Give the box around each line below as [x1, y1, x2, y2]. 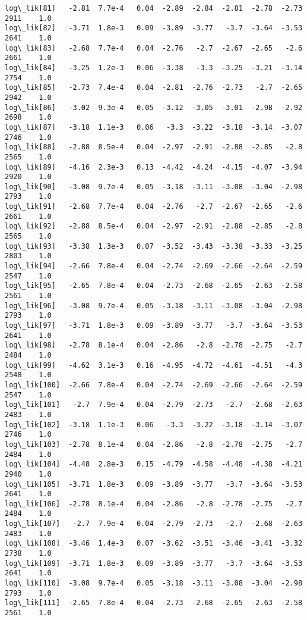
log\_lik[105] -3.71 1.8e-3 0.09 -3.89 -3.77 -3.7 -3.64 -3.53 [5, 480, 303, 489]
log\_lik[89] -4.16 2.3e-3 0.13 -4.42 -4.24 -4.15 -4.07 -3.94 [5, 162, 303, 171]
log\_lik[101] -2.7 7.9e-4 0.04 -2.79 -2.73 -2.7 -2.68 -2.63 [5, 400, 303, 409]
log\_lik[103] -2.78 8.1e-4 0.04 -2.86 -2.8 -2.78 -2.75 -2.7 [5, 440, 303, 449]
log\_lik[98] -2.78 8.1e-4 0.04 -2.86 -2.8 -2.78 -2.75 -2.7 [5, 341, 303, 350]
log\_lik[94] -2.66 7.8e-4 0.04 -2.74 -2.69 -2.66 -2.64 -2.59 [5, 262, 303, 271]
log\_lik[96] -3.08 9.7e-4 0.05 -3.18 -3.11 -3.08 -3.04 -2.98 [5, 301, 303, 310]
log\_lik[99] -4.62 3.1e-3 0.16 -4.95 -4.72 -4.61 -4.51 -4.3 [5, 361, 303, 370]
